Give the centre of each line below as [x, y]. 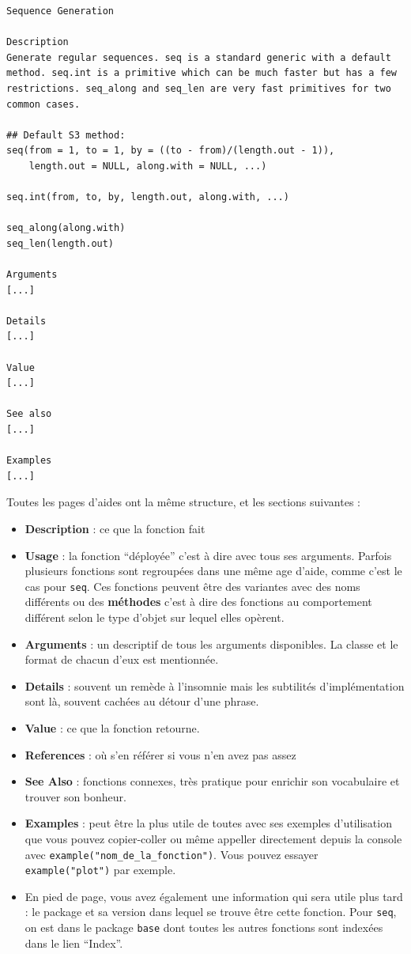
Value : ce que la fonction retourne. [112, 728]
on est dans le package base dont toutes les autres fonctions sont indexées [204, 927]
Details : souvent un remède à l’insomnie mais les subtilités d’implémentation [215, 685]
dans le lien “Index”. [74, 943]
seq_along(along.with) [66, 228]
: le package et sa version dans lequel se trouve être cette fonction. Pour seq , [211, 912]
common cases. [43, 104]
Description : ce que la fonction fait [115, 528]
